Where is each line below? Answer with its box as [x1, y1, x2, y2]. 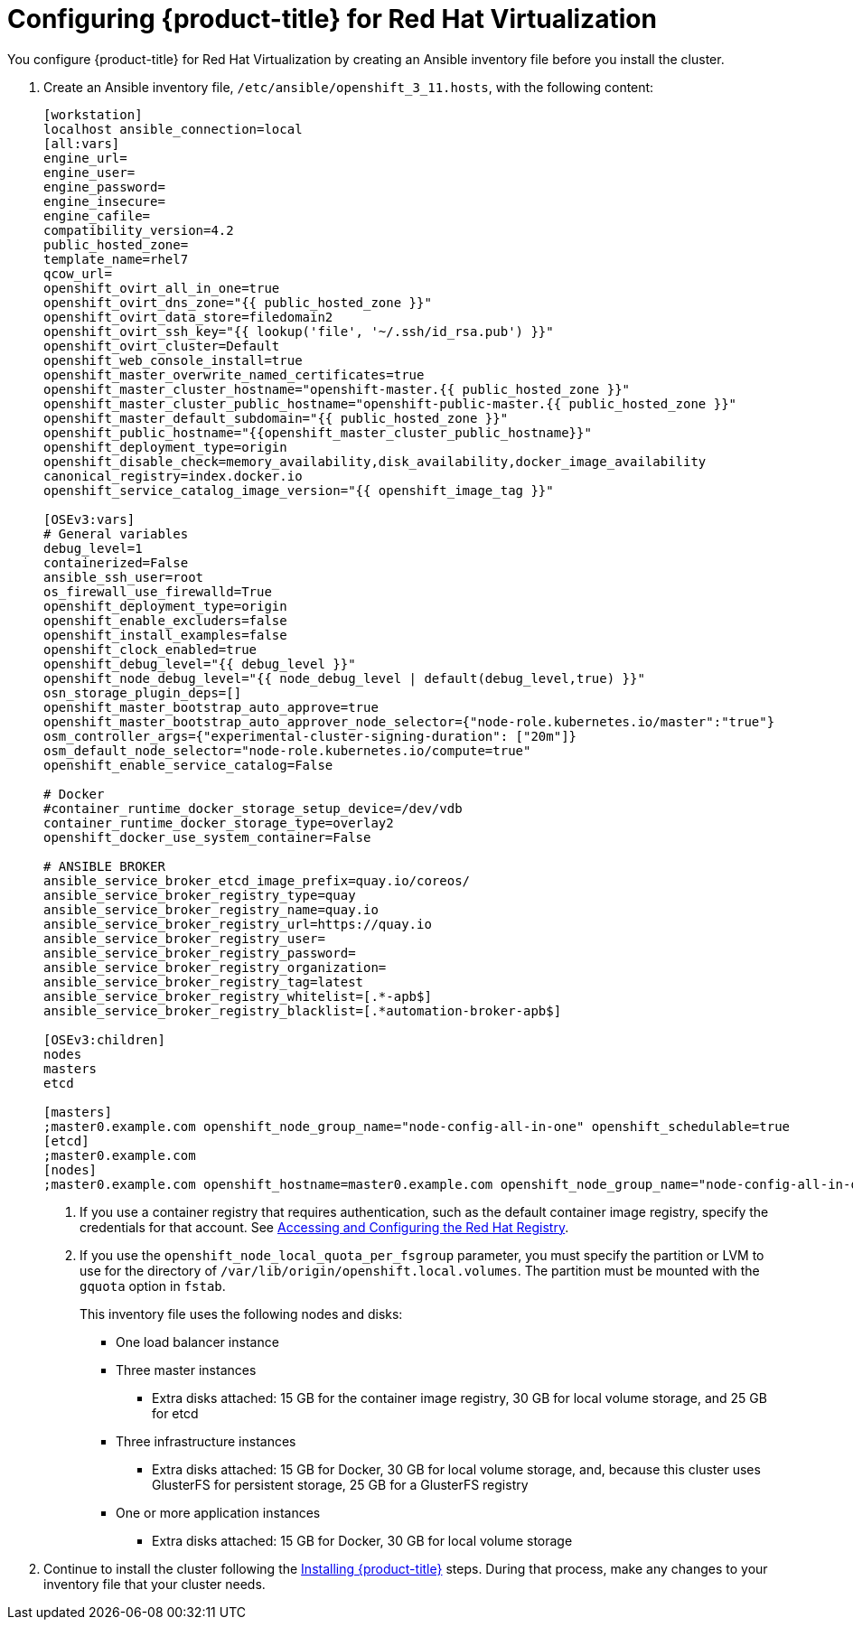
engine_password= [43, 179, 165, 194]
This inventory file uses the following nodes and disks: [80, 1305, 403, 1322]
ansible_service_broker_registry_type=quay [43, 887, 356, 902]
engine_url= [43, 150, 127, 165]
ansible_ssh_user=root [43, 569, 204, 584]
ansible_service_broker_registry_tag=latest [43, 974, 364, 989]
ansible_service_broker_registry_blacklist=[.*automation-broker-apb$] [43, 1003, 562, 1018]
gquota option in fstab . [80, 1277, 226, 1294]
